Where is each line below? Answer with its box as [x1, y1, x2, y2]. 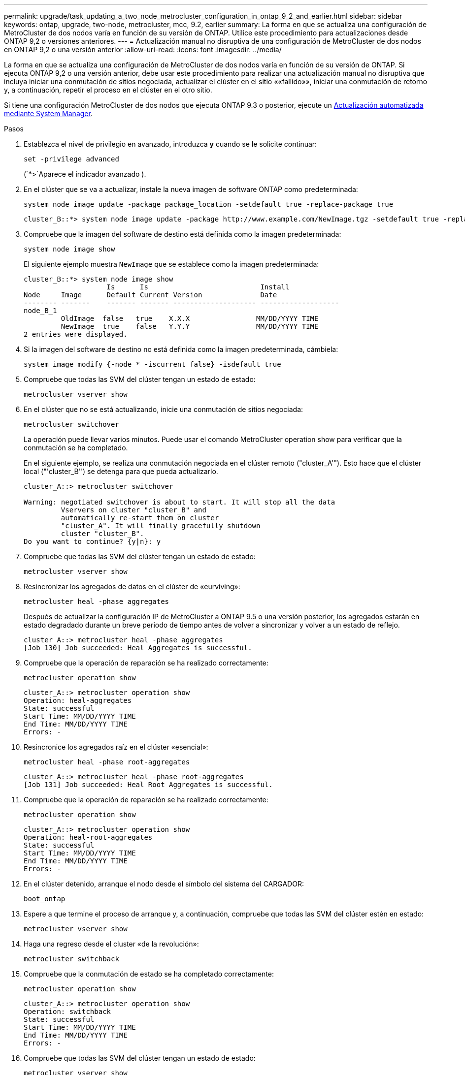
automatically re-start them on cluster [61, 514, 219, 522]
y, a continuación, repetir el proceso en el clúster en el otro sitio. [4, 86, 212, 94]
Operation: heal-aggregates [24, 696, 132, 704]
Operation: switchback [24, 1008, 111, 1015]
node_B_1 [24, 307, 57, 315]
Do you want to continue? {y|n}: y [24, 537, 161, 545]
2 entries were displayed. [24, 330, 128, 338]
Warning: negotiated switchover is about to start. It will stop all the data [24, 498, 335, 506]
